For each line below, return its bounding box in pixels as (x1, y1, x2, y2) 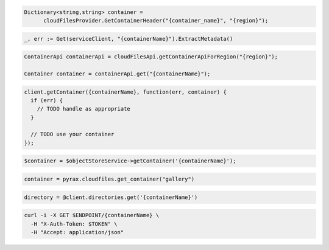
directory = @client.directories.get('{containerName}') (24, 193, 198, 201)
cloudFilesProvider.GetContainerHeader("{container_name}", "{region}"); (43, 17, 269, 24)
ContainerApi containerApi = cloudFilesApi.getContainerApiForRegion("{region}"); (24, 54, 278, 60)
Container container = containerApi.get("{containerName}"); (24, 70, 211, 77)
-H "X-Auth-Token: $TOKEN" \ (30, 220, 118, 227)
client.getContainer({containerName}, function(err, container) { (24, 88, 227, 95)
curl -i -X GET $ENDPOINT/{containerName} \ (24, 212, 160, 219)
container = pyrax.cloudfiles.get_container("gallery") (24, 176, 195, 182)
